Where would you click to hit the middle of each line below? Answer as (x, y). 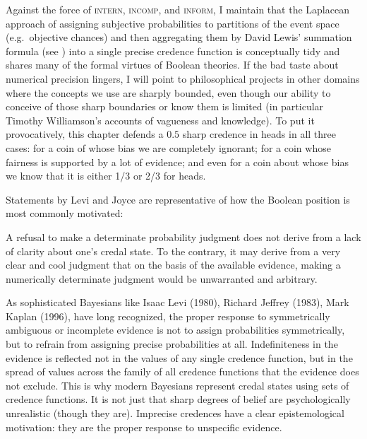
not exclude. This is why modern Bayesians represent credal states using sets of (178, 385)
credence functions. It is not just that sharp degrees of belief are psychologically (178, 399)
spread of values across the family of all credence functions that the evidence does (182, 371)
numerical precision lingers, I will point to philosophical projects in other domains (183, 78)
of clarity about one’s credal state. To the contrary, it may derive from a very (173, 251)
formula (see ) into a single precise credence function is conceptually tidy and (173, 51)
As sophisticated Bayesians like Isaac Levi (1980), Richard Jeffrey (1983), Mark (178, 302)
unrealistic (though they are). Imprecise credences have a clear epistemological (175, 413)
